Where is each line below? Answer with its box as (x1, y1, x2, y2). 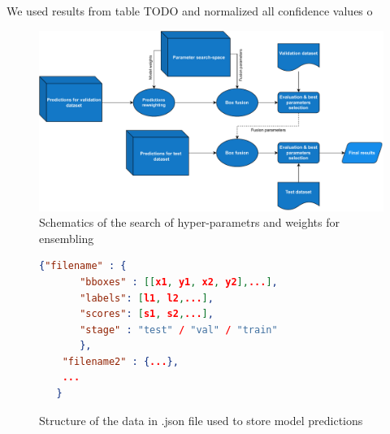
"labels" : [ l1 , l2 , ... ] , (80, 292, 214, 304)
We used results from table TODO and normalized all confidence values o (6, 2, 373, 19)
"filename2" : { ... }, (62, 355, 179, 367)
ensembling (39, 229, 94, 246)
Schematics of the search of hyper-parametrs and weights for (39, 214, 340, 231)
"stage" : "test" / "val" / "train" (80, 323, 278, 336)
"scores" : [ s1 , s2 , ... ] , (80, 308, 214, 320)
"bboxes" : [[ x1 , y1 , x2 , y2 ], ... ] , (80, 276, 278, 288)
